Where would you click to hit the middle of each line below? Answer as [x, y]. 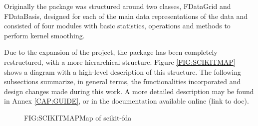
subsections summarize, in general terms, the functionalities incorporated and [123, 81]
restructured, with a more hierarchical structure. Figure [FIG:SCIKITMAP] [120, 62]
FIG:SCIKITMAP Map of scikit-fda [78, 117]
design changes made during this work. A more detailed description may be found [129, 91]
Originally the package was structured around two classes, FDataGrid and [118, 6]
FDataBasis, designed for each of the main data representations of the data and [126, 16]
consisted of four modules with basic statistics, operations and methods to [117, 26]
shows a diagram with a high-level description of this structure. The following [123, 71]
